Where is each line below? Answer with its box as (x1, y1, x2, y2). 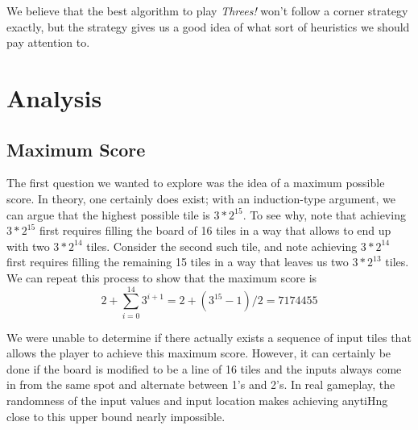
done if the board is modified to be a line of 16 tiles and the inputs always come (6, 360, 402, 377)
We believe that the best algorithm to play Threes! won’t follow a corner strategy (6, 2, 408, 19)
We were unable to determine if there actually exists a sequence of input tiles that (6, 328, 412, 345)
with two (6, 237, 50, 254)
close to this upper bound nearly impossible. (6, 407, 226, 424)
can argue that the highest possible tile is (6, 206, 210, 223)
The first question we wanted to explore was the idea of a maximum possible (6, 174, 385, 191)
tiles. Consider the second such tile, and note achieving (86, 237, 358, 254)
